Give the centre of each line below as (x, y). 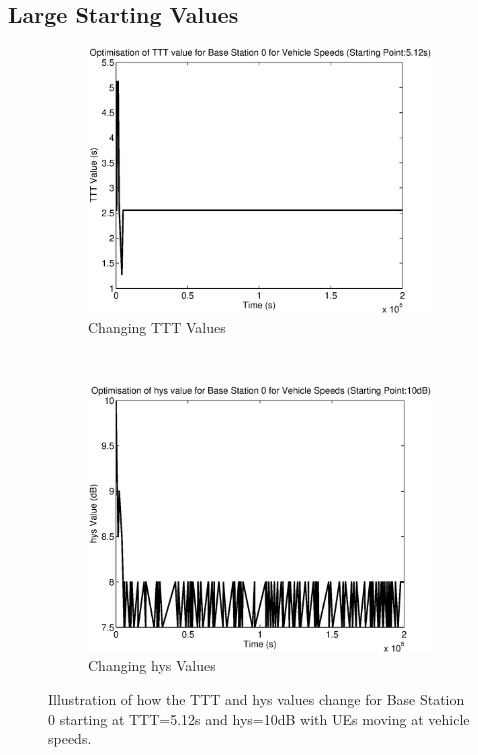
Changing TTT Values (157, 326)
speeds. (70, 738)
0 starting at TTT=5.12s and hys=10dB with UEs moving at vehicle (259, 718)
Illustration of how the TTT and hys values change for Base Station (256, 698)
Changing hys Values (152, 665)
